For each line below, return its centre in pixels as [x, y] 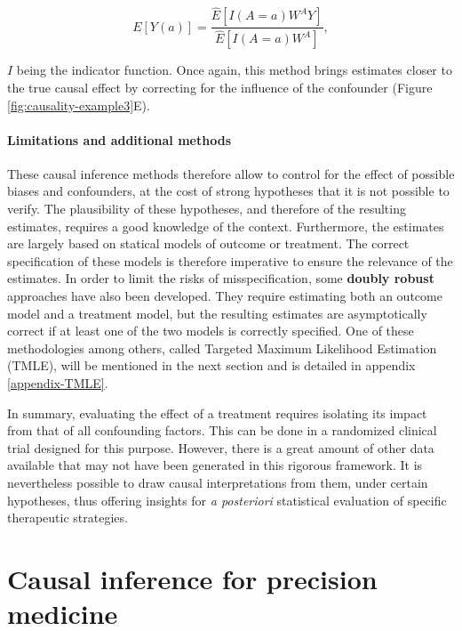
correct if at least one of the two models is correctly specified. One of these [211, 331]
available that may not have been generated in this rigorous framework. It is [215, 465]
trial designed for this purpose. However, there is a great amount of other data [221, 447]
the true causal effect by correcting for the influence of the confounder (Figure [220, 87]
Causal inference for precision [192, 578]
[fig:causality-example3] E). [79, 105]
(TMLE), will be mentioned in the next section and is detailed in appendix [211, 365]
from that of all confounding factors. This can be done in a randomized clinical [222, 430]
